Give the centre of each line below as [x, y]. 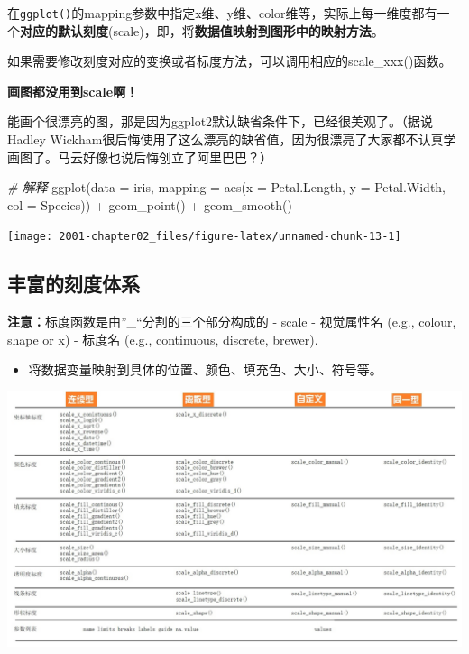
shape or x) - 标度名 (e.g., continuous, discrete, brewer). [163, 339]
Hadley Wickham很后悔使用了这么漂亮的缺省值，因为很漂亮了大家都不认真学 [232, 139]
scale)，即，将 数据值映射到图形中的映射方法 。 [248, 30]
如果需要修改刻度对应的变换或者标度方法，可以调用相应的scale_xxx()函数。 [230, 61]
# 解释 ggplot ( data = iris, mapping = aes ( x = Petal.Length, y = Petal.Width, [227, 187]
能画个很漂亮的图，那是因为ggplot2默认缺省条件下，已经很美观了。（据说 [221, 121]
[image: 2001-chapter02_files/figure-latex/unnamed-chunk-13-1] [204, 237]
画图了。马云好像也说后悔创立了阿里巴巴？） [140, 157]
